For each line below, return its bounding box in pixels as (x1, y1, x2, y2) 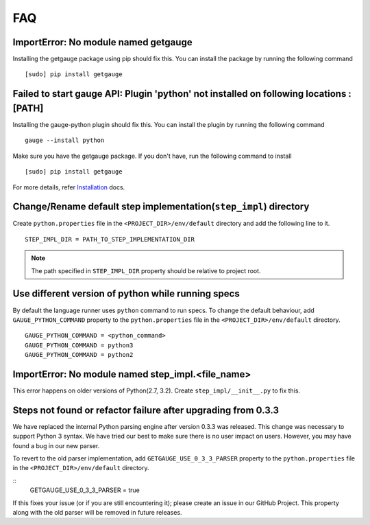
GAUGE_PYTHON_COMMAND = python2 (25, 351, 134, 359)
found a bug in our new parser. (12, 441, 100, 450)
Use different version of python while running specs (12, 288, 240, 300)
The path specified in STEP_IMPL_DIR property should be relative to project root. (31, 266, 261, 275)
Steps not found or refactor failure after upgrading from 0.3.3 (12, 404, 280, 416)
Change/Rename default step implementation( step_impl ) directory (12, 201, 310, 213)
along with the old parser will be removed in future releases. (12, 509, 182, 516)
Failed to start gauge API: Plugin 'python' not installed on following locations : (12, 88, 352, 100)
